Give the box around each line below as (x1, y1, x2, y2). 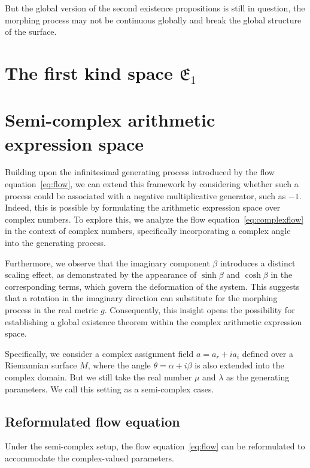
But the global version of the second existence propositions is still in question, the (5, 2, 305, 14)
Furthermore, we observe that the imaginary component (5, 256, 210, 269)
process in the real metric (5, 304, 98, 316)
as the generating (226, 370, 290, 383)
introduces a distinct (220, 256, 296, 269)
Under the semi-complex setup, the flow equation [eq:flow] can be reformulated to (5, 440, 305, 452)
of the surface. (5, 25, 57, 38)
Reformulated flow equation (5, 412, 180, 430)
